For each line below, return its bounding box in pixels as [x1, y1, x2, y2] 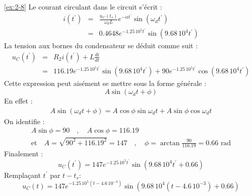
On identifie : [4, 116, 45, 126]
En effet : [4, 95, 33, 106]
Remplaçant [4, 169, 41, 180]
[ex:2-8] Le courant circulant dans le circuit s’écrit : [4, 2, 162, 12]
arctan [160, 139, 180, 147]
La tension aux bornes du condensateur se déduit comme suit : [4, 40, 198, 51]
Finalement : [4, 148, 43, 159]
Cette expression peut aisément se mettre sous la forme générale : [4, 78, 207, 88]
